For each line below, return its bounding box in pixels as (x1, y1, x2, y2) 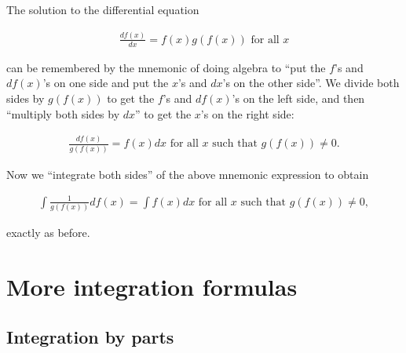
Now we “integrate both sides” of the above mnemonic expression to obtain (6, 166, 369, 182)
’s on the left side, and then (232, 89, 365, 106)
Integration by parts (6, 324, 174, 348)
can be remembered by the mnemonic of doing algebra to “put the (6, 59, 326, 75)
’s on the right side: (200, 105, 294, 122)
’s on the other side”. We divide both (222, 75, 400, 91)
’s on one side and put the (42, 75, 169, 91)
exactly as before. (6, 224, 90, 241)
